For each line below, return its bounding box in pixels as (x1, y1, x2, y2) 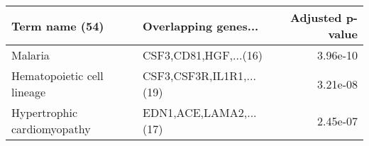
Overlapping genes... (143, 17, 259, 34)
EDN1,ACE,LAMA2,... (143, 104, 257, 120)
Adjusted (290, 9, 342, 26)
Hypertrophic (11, 104, 78, 120)
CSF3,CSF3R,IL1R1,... (143, 67, 256, 84)
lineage (11, 84, 46, 100)
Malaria (11, 47, 50, 63)
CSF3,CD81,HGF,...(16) (143, 47, 263, 63)
